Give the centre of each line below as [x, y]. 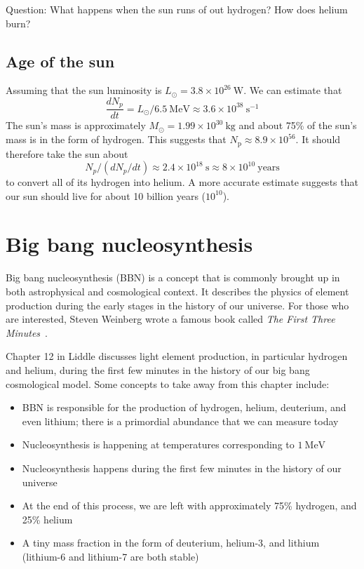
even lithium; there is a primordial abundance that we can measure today [180, 421]
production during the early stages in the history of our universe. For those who [177, 305]
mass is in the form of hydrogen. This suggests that [116, 139]
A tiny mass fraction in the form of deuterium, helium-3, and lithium [171, 543]
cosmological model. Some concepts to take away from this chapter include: [168, 383]
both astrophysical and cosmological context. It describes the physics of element [177, 292]
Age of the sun [60, 61]
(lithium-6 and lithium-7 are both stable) [110, 556]
